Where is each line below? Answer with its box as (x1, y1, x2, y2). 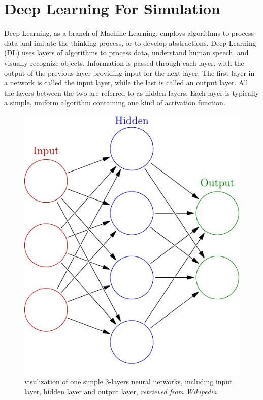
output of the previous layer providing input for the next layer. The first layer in (4, 67, 255, 78)
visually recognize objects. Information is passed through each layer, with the (4, 57, 244, 68)
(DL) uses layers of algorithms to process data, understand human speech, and (4, 47, 249, 58)
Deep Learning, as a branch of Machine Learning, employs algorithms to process (4, 27, 254, 38)
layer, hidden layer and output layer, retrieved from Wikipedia (24, 386, 217, 397)
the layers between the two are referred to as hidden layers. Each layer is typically (4, 87, 259, 98)
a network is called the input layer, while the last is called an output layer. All (4, 77, 248, 88)
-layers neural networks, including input (109, 376, 233, 387)
